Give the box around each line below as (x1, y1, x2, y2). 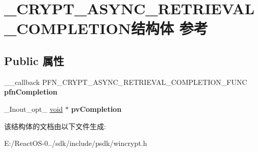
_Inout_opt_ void (4, 103, 63, 114)
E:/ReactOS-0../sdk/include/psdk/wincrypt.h (4, 138, 147, 148)
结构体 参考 (131, 18, 208, 39)
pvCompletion (71, 103, 122, 114)
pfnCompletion (4, 86, 58, 97)
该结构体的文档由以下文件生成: (4, 120, 106, 131)
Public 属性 (4, 52, 64, 68)
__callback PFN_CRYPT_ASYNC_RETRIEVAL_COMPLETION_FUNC (4, 76, 247, 87)
